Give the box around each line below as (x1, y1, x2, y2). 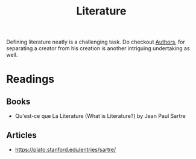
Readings (6, 73, 55, 86)
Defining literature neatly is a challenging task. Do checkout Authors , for (6, 38, 185, 46)
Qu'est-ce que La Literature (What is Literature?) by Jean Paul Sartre (14, 112, 186, 120)
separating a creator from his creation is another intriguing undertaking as (6, 45, 190, 52)
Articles (6, 130, 37, 140)
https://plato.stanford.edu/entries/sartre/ (14, 146, 116, 153)
